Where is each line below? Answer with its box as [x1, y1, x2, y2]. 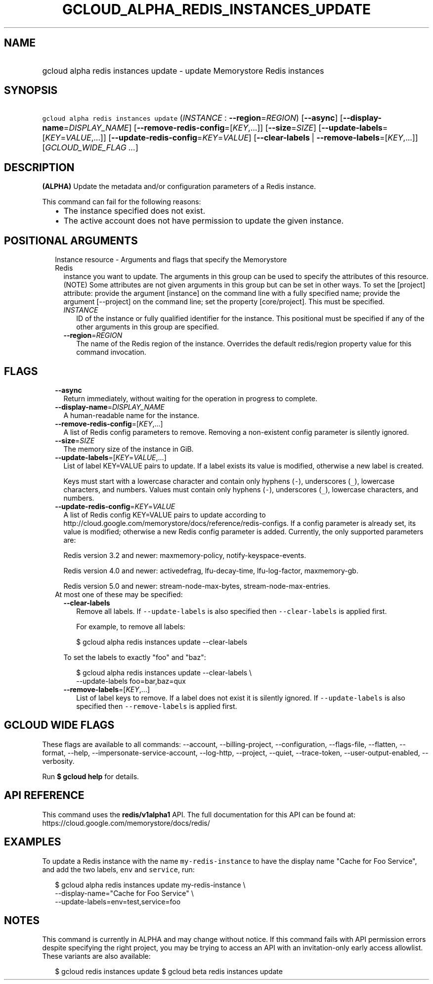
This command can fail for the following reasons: [42, 197, 201, 206]
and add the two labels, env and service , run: [42, 865, 195, 874]
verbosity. [42, 756, 75, 765]
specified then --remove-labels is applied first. [76, 702, 237, 710]
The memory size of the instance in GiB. [63, 444, 194, 453]
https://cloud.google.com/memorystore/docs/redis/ [42, 818, 210, 827]
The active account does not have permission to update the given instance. [63, 216, 344, 226]
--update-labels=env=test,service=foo [55, 897, 181, 906]
